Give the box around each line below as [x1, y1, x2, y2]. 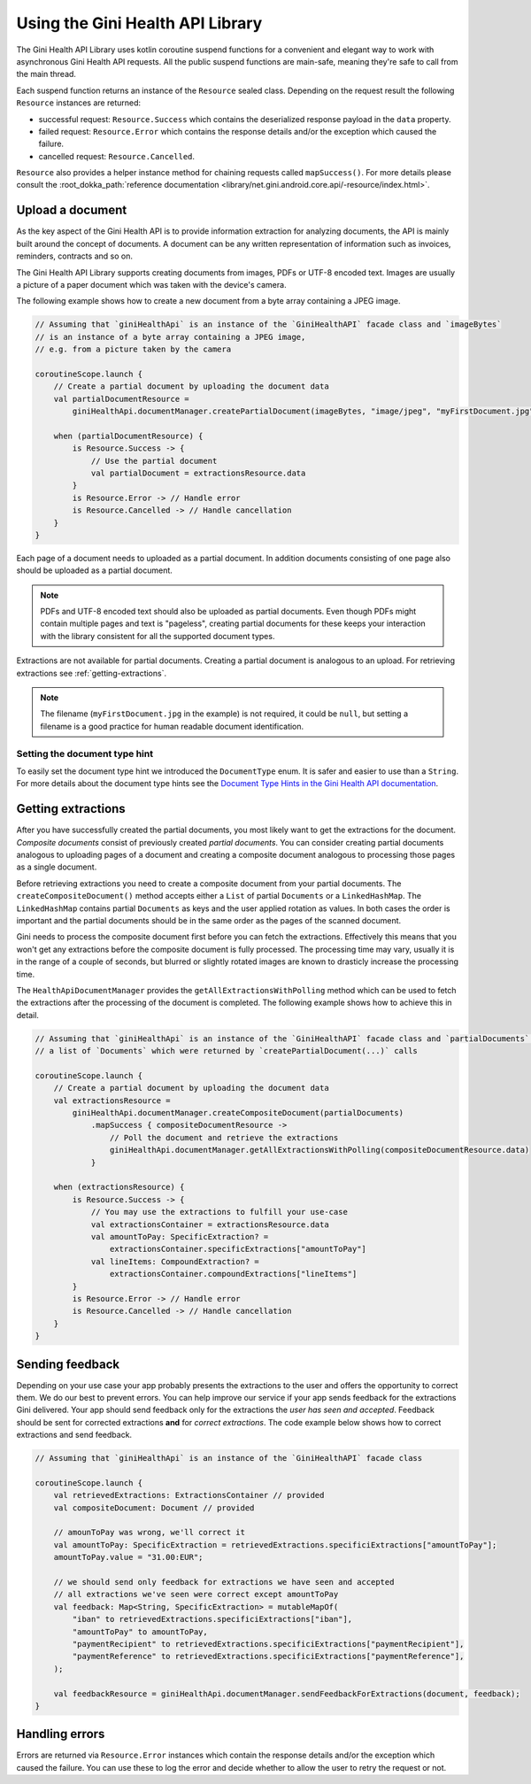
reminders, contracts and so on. [16, 251, 133, 261]
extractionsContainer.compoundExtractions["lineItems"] [109, 1269, 358, 1279]
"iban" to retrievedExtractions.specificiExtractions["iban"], [72, 1614, 353, 1625]
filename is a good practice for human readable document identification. [40, 721, 304, 731]
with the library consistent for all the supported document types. [40, 630, 275, 641]
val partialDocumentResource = [53, 394, 189, 404]
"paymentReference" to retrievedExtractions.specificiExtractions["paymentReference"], [72, 1651, 465, 1662]
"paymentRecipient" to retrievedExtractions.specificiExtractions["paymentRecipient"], [72, 1639, 465, 1649]
